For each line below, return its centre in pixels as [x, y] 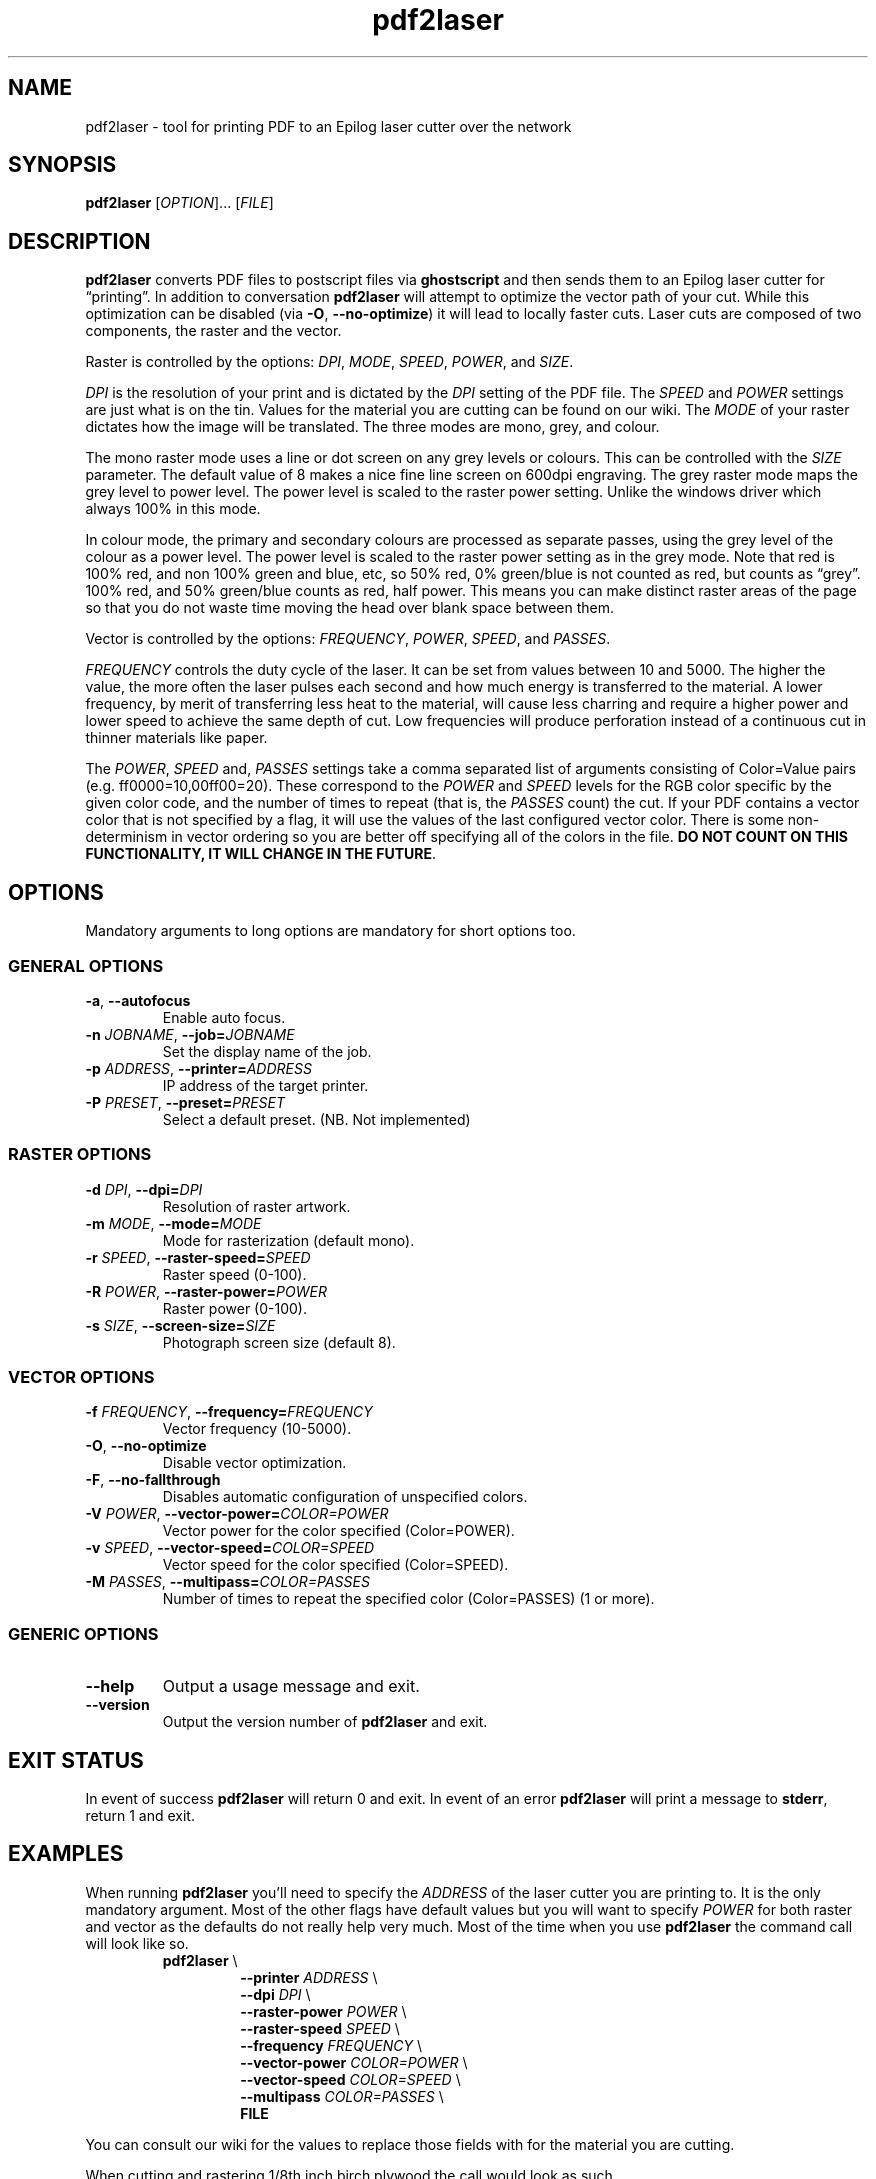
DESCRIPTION [79, 241]
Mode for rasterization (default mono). [288, 1240]
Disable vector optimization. [254, 1463]
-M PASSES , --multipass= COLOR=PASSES [227, 1582]
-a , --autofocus [138, 1000]
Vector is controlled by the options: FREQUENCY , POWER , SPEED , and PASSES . [348, 639]
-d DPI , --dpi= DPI [144, 1189]
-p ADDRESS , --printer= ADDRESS [198, 1068]
